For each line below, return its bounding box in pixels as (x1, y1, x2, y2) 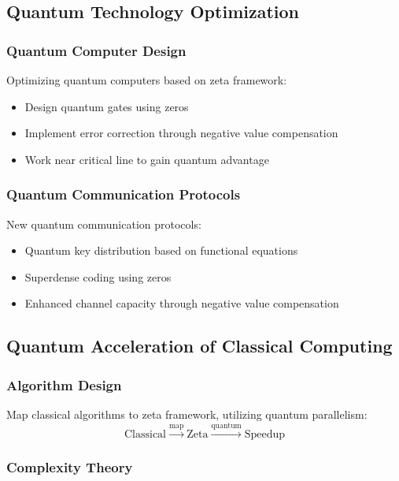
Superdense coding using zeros (24, 268, 172, 285)
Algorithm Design (6, 375, 122, 394)
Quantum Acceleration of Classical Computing (6, 334, 393, 358)
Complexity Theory (6, 457, 133, 477)
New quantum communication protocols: (6, 215, 201, 232)
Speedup (244, 429, 286, 441)
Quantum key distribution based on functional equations (24, 242, 298, 259)
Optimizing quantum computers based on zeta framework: (6, 72, 287, 88)
